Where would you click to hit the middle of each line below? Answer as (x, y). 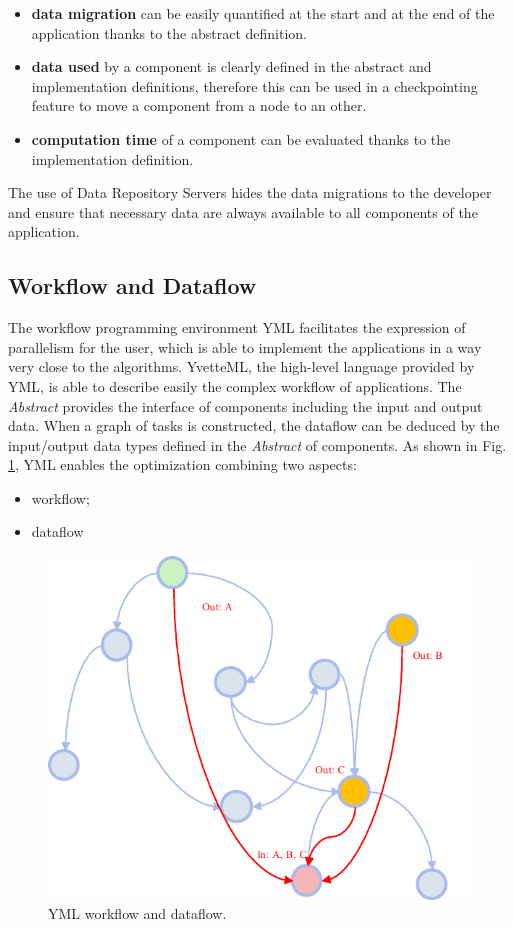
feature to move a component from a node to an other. (199, 105)
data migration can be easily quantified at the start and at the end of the (263, 13)
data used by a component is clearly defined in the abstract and (231, 66)
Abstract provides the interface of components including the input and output (245, 405)
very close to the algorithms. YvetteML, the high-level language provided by (241, 366)
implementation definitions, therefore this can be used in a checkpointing (254, 85)
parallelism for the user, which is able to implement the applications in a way (245, 346)
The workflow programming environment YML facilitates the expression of (237, 327)
